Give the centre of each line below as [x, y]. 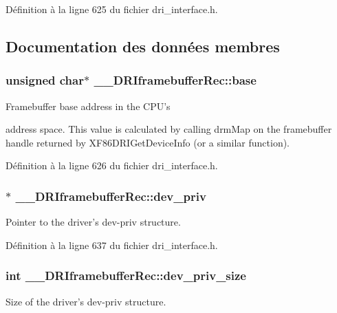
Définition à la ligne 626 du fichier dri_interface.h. [112, 165]
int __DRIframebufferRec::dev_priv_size [126, 276]
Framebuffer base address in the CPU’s [88, 106]
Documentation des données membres [143, 46]
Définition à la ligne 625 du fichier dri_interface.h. [112, 9]
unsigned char [45, 80]
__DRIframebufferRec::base [175, 80]
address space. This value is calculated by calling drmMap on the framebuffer [169, 129]
